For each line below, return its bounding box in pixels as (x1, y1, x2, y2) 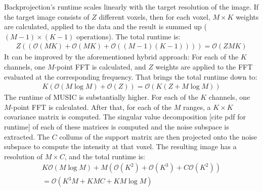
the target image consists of (4, 11, 90, 22)
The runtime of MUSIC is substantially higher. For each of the (4, 92, 198, 102)
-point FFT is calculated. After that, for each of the (11, 101, 172, 112)
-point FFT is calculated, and (54, 61, 146, 72)
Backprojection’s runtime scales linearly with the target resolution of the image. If (4, 2, 259, 12)
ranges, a (183, 101, 211, 112)
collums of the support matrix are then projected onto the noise (59, 131, 257, 142)
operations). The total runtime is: (76, 31, 181, 41)
